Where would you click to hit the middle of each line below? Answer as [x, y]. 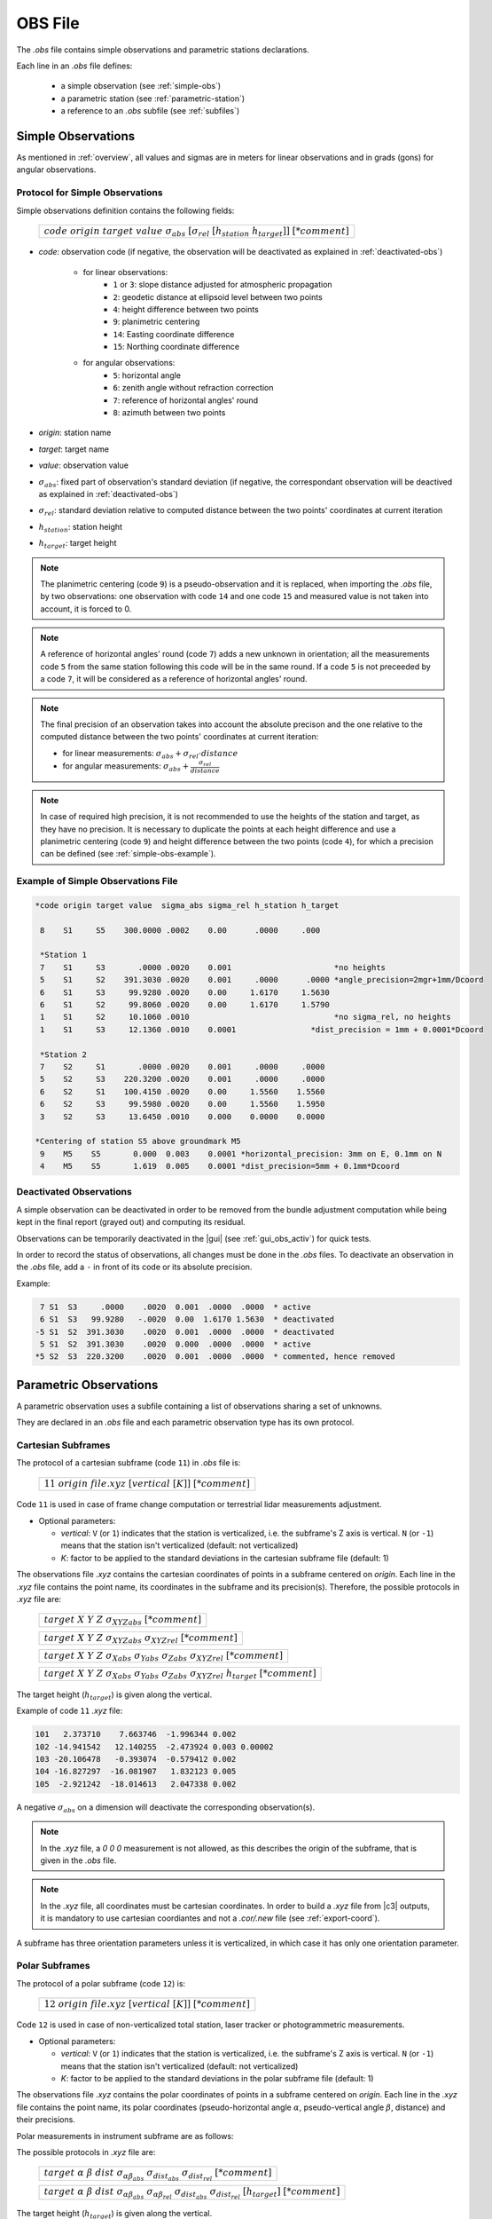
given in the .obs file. [78, 1860]
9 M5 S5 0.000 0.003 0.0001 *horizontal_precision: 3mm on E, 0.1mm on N [241, 1153]
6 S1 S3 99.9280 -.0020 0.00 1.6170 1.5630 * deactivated [187, 1319]
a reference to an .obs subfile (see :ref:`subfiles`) [150, 111]
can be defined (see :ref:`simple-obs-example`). [128, 854]
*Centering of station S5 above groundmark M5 [138, 1141]
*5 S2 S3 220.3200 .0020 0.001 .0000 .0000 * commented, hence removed [215, 1357]
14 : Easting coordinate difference [174, 334]
